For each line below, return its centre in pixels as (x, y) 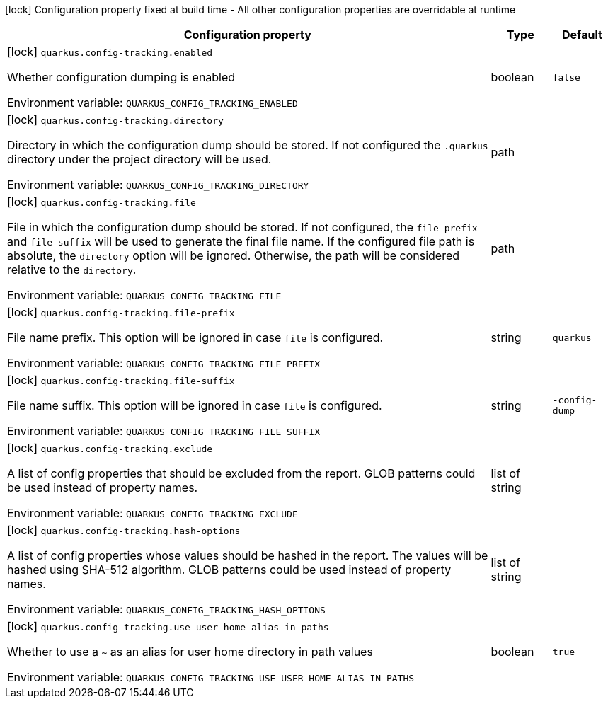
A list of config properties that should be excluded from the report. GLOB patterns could (241, 473)
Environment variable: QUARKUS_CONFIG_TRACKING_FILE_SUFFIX (164, 431)
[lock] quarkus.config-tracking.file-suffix (121, 380)
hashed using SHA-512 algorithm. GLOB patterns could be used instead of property (229, 570)
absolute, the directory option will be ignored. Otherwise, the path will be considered (234, 255)
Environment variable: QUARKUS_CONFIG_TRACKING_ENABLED (153, 103)
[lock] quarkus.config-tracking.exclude (110, 448)
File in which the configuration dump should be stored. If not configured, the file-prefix (242, 227)
